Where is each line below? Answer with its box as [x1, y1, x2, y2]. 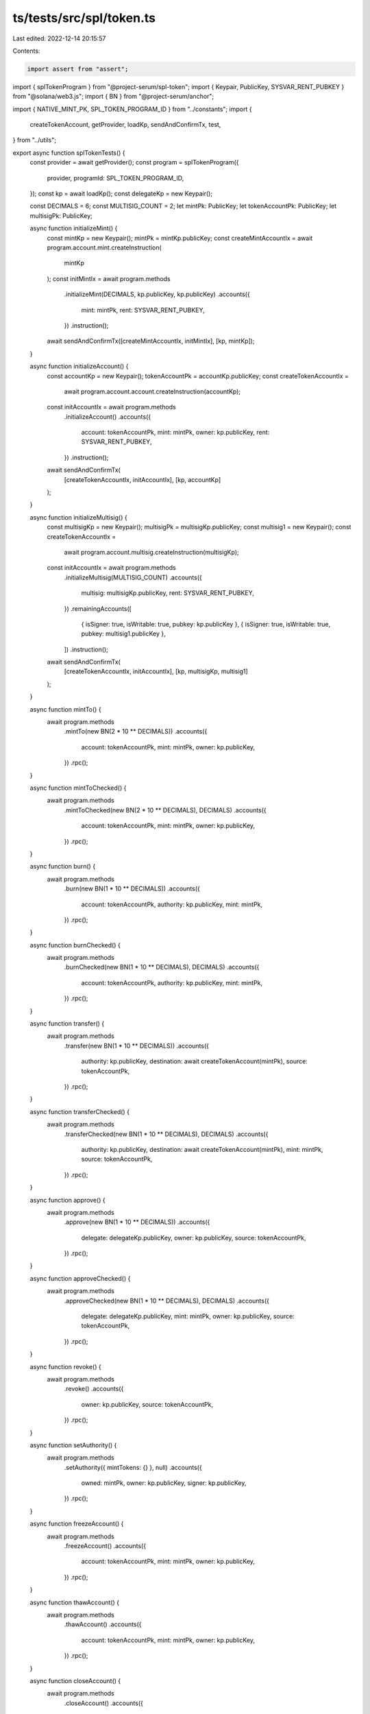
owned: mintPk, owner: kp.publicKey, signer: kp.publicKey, [81, 1479, 247, 1487]
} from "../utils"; [12, 136, 56, 144]
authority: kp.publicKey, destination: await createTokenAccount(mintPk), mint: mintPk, [81, 1145, 323, 1153]
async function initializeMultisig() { [29, 513, 127, 521]
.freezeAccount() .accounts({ [64, 1542, 147, 1550]
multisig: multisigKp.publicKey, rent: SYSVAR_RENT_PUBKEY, [81, 589, 255, 597]
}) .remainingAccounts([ [64, 604, 132, 613]
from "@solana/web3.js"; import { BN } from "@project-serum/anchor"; [12, 93, 214, 101]
